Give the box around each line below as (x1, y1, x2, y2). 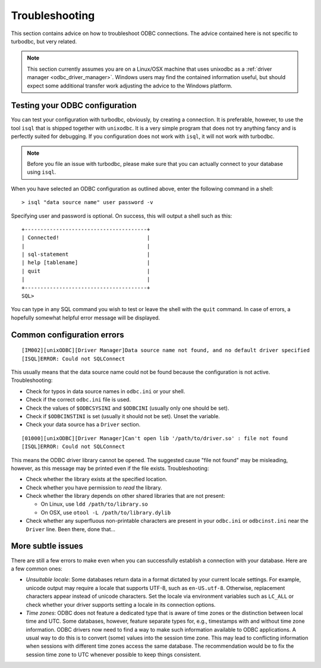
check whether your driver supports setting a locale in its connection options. (26, 601, 216, 608)
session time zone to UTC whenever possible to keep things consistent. (26, 651, 202, 658)
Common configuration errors (11, 330, 124, 340)
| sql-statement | (21, 251, 150, 258)
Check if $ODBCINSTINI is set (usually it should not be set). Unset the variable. (26, 412, 220, 419)
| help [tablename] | (21, 259, 150, 266)
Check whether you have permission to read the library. (26, 484, 163, 491)
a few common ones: (11, 565, 62, 572)
